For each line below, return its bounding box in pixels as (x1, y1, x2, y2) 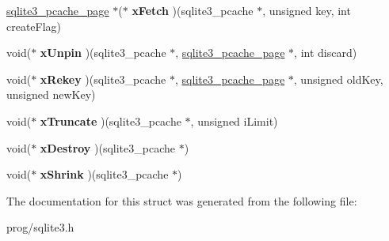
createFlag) (6, 17, 62, 34)
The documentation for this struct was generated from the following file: (6, 192, 357, 209)
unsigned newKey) (6, 86, 96, 103)
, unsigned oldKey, (293, 70, 383, 87)
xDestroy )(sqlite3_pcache (40, 139, 175, 156)
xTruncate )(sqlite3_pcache (40, 112, 181, 129)
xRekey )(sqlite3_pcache (40, 70, 166, 87)
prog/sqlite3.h (6, 219, 74, 235)
